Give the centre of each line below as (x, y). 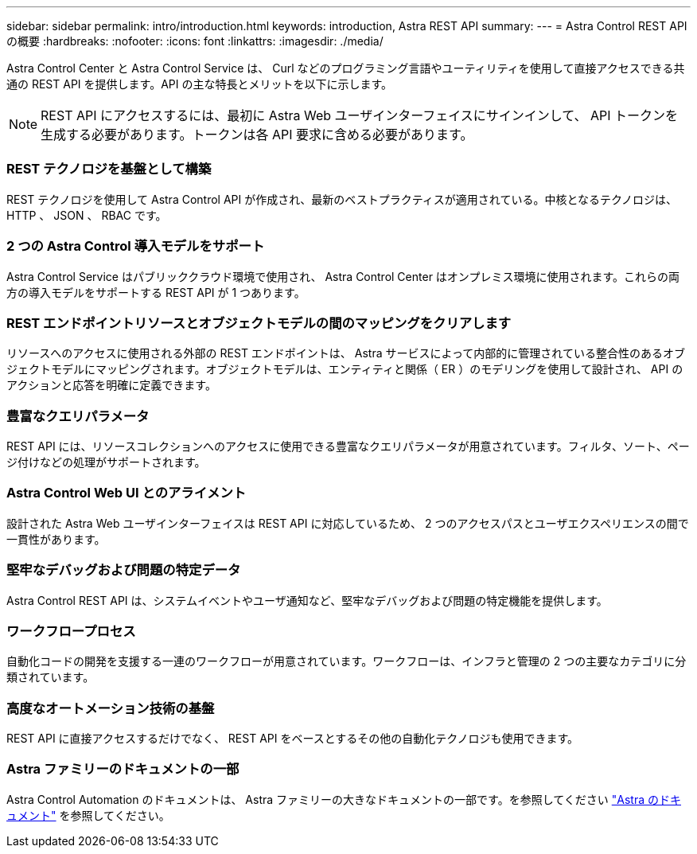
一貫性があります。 (56, 539)
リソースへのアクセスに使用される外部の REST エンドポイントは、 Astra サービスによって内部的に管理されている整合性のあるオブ (346, 353)
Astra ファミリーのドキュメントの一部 (123, 769)
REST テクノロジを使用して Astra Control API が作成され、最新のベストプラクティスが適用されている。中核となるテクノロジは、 (342, 199)
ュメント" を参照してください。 (88, 815)
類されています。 (51, 677)
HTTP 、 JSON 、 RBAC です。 (87, 215)
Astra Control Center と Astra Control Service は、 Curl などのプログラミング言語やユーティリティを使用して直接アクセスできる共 (346, 68)
